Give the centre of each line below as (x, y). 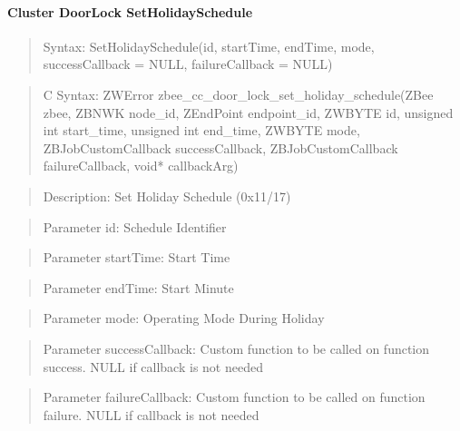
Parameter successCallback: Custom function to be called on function (236, 348)
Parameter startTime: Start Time (137, 257)
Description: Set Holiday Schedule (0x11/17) (167, 196)
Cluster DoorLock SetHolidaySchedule (130, 11)
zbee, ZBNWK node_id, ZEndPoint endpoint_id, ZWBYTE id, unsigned (248, 112)
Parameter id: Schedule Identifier (135, 226)
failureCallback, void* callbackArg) (141, 166)
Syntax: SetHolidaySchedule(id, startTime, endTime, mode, (209, 46)
